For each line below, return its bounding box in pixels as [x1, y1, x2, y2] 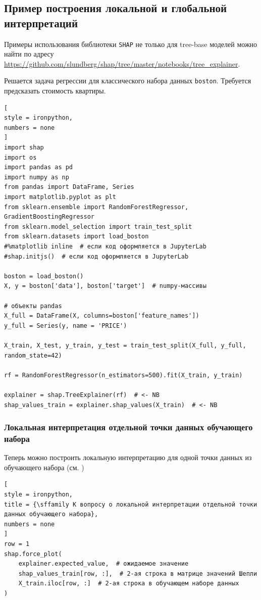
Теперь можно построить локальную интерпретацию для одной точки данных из [4, 452, 252, 463]
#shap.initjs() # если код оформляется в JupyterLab [4, 253, 189, 260]
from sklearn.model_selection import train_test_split [4, 223, 192, 230]
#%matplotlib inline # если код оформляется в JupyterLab [4, 243, 206, 250]
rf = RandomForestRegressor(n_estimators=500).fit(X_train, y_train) [4, 371, 243, 379]
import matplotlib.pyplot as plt [4, 193, 116, 201]
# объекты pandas [4, 302, 62, 310]
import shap [4, 144, 44, 152]
